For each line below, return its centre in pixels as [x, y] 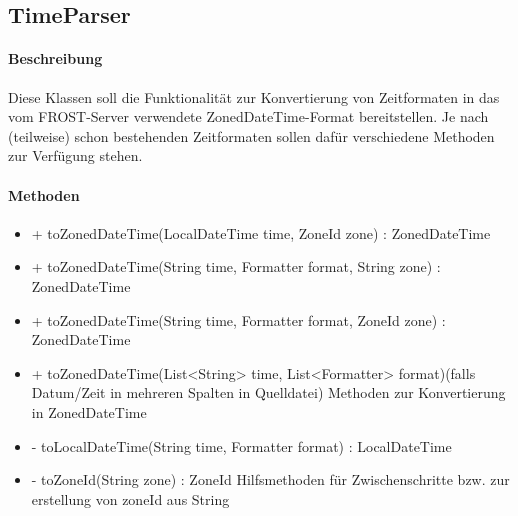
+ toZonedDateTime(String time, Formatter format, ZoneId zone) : [238, 319]
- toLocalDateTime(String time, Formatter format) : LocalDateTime [241, 445]
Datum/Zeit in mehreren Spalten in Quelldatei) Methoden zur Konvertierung [268, 392]
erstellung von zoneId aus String [130, 498]
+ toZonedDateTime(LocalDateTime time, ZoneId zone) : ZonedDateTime [261, 232]
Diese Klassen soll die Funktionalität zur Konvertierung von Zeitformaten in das [254, 96]
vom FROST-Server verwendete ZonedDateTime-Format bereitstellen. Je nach [248, 116]
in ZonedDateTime [89, 411]
